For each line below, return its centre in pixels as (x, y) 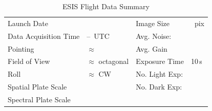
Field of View (29, 61)
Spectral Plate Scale (39, 99)
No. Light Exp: (160, 74)
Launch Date (28, 23)
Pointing (21, 48)
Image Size (153, 23)
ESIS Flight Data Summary (106, 6)
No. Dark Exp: (159, 87)
